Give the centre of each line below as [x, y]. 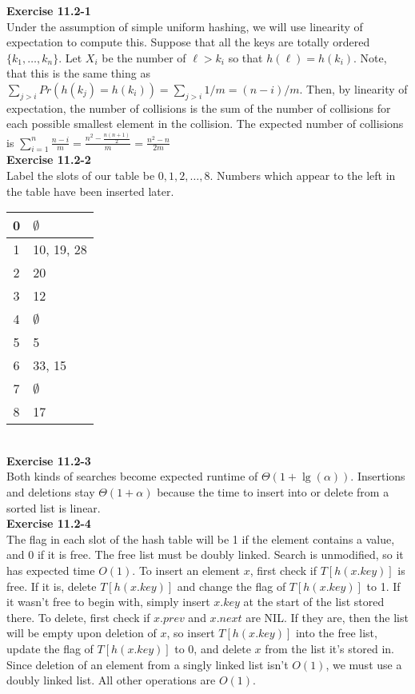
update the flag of [50, 648]
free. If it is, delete [52, 586]
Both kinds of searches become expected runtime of [132, 476]
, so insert [191, 633]
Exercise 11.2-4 [49, 523]
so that [245, 57]
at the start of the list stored [314, 602]
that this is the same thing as [78, 73]
